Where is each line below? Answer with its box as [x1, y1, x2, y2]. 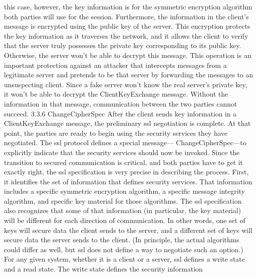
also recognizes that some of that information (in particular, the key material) [4, 205, 241, 216]
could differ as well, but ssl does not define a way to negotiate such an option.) [4, 244, 244, 254]
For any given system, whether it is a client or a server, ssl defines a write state [4, 254, 245, 264]
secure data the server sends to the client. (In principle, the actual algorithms [4, 234, 240, 245]
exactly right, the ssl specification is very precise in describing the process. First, [4, 166, 249, 177]
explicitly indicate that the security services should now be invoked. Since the [4, 147, 240, 157]
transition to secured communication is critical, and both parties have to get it [4, 157, 243, 167]
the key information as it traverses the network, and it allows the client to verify [4, 30, 249, 41]
